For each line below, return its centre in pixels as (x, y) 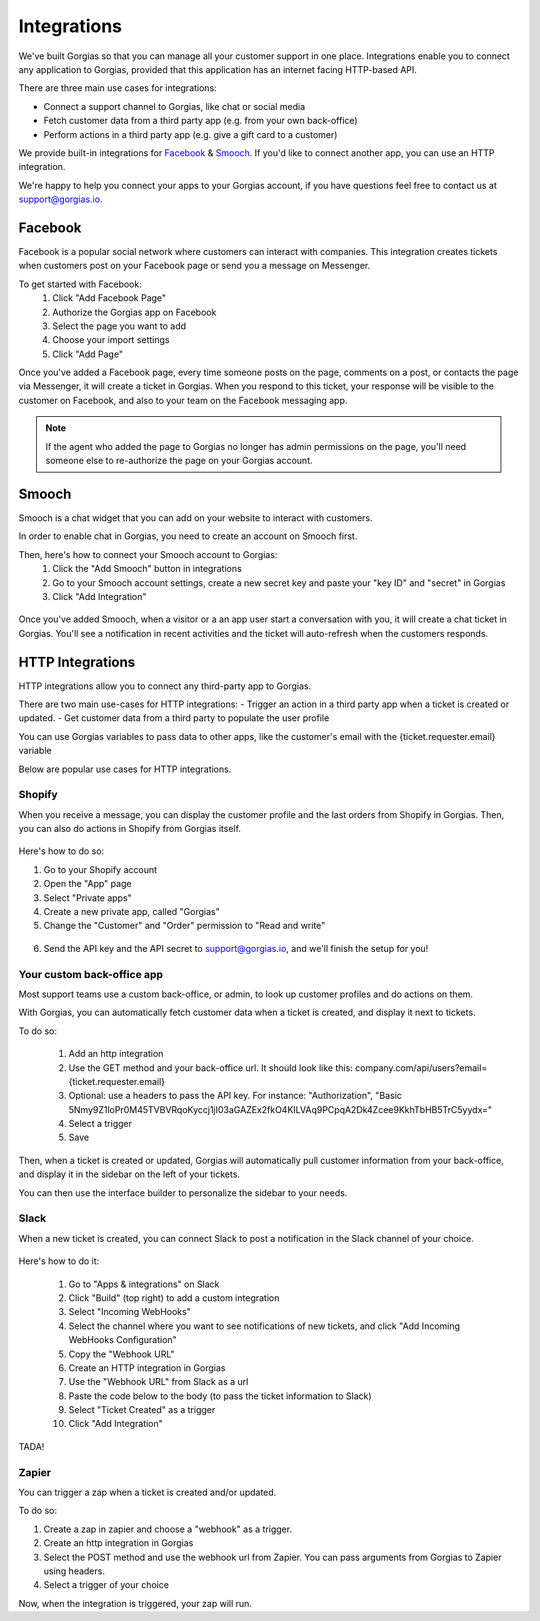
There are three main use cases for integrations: (117, 88)
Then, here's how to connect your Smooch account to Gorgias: (148, 554)
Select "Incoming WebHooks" (130, 1312)
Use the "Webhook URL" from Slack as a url (158, 1382)
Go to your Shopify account (100, 869)
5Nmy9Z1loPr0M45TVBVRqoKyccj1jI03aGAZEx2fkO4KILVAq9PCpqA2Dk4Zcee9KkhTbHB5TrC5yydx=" (280, 1109)
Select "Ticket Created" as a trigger (142, 1410)
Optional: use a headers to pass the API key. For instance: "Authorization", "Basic (235, 1096)
